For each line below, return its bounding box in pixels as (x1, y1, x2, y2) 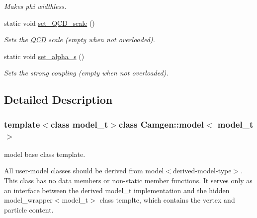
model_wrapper (4, 195, 53, 205)
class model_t (50, 118, 108, 130)
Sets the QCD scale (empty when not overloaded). (4, 34, 155, 45)
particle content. (4, 204, 54, 215)
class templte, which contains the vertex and (99, 195, 235, 205)
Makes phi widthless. (4, 1, 67, 11)
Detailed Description (4, 92, 113, 107)
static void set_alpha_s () (4, 51, 85, 61)
